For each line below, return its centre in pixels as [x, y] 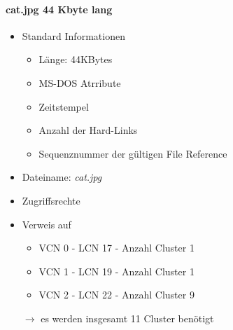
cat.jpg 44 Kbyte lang [59, 9]
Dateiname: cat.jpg [62, 177]
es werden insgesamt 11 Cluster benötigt [127, 318]
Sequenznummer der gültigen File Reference [133, 153]
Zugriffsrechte [51, 200]
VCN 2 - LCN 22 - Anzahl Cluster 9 [116, 295]
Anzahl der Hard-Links [88, 130]
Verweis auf [47, 224]
